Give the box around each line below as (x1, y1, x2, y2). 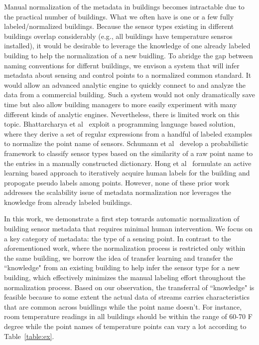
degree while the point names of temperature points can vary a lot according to (4, 321, 247, 331)
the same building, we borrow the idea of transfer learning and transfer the (4, 252, 233, 263)
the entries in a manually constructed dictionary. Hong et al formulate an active (4, 158, 252, 168)
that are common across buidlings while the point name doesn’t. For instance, (4, 301, 242, 312)
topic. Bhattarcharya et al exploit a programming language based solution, (4, 119, 236, 129)
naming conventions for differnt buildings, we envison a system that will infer (4, 60, 240, 70)
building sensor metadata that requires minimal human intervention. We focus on (4, 223, 253, 234)
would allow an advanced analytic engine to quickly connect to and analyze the (4, 79, 246, 90)
